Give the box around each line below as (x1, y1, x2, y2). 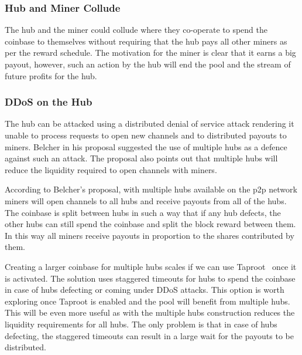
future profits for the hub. (5, 69, 97, 82)
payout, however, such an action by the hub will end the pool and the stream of (5, 58, 291, 70)
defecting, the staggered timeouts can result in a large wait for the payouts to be (5, 329, 294, 342)
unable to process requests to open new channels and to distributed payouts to (5, 129, 287, 141)
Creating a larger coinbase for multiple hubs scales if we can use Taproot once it (5, 260, 297, 272)
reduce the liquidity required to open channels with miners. (5, 163, 217, 175)
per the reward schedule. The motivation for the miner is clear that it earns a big (5, 46, 296, 59)
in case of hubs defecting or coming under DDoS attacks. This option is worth (5, 283, 284, 296)
